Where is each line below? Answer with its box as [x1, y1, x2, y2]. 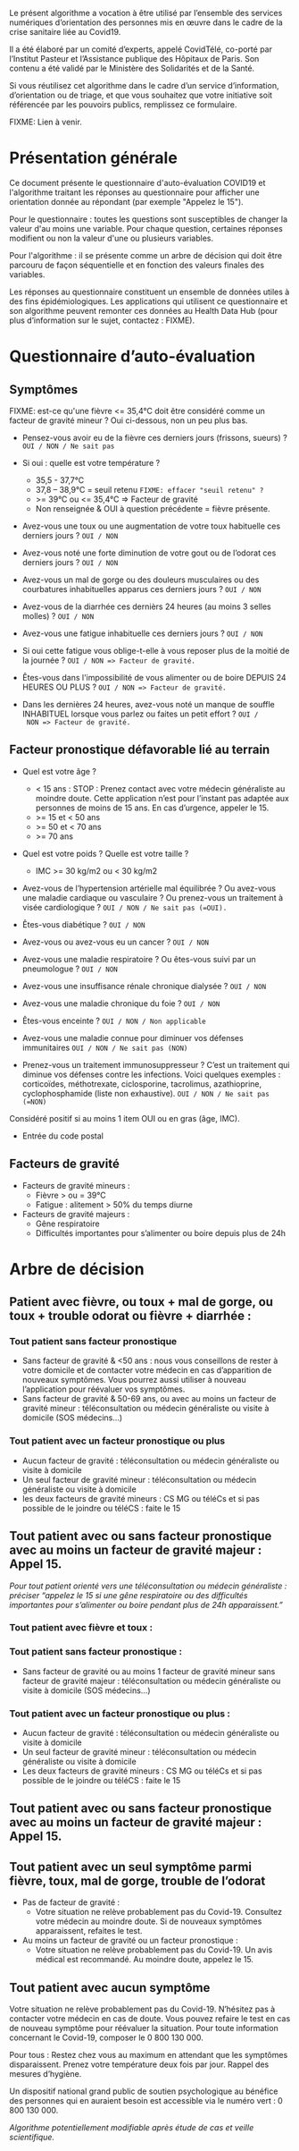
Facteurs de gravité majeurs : [21, 1208, 130, 1219]
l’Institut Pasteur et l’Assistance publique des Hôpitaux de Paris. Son [9, 54, 260, 64]
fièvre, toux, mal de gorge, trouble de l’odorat [9, 1873, 266, 1888]
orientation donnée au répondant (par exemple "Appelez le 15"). [9, 196, 244, 207]
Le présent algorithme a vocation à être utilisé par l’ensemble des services [9, 8, 283, 18]
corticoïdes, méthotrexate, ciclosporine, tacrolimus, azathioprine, [21, 1078, 262, 1089]
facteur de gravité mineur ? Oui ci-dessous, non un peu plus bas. [9, 415, 248, 426]
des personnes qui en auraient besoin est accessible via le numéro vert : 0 [9, 2096, 283, 2106]
